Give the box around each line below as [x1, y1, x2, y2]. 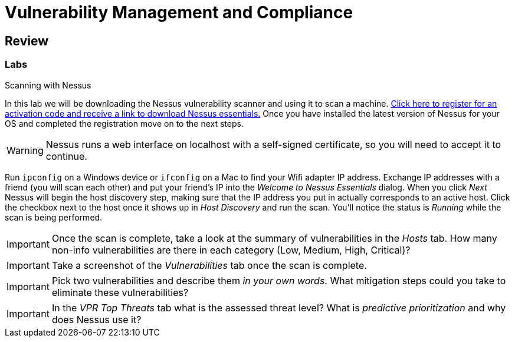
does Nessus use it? [51, 313, 142, 325]
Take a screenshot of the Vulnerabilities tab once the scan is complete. [51, 259, 367, 271]
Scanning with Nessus [5, 80, 91, 90]
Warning [6, 144, 44, 156]
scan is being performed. [5, 212, 103, 222]
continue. [45, 150, 87, 162]
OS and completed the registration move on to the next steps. [5, 118, 244, 129]
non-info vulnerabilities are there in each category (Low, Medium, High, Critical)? [51, 244, 411, 256]
